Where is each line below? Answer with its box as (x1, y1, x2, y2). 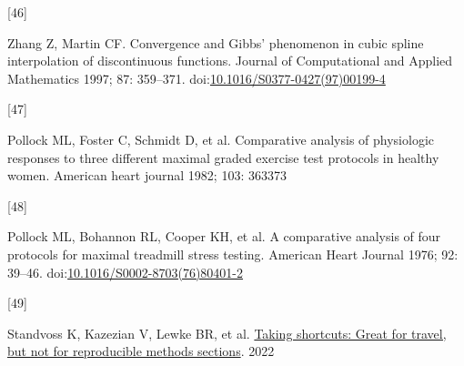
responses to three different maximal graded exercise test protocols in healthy (7, 147, 439, 167)
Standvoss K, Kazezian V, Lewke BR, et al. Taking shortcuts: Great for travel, (7, 323, 447, 342)
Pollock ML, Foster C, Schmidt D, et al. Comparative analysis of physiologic (7, 129, 434, 148)
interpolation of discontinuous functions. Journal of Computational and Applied (7, 51, 453, 70)
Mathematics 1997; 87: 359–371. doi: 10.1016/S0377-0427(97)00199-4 (7, 68, 386, 87)
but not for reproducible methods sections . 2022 (7, 341, 275, 361)
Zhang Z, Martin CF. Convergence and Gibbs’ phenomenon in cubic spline (7, 33, 424, 52)
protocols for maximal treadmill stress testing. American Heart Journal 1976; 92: (7, 244, 459, 263)
